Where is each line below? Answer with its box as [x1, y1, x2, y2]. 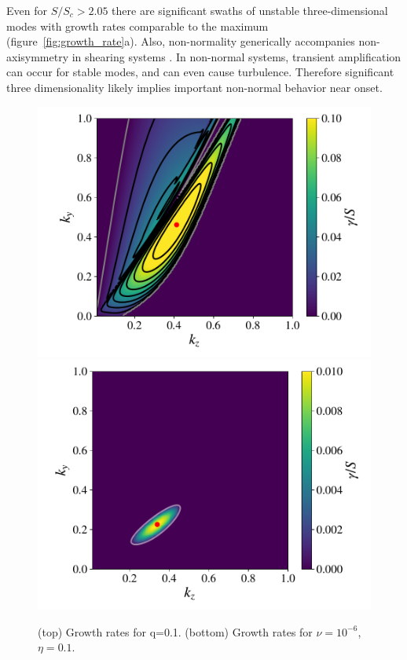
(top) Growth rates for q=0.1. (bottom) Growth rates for [38, 623, 313, 640]
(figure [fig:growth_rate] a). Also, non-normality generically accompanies [6, 33, 355, 49]
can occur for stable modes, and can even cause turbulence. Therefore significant [6, 64, 394, 80]
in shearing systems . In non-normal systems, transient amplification [71, 48, 401, 64]
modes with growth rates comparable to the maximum [6, 17, 269, 34]
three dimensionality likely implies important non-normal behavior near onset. [6, 79, 383, 95]
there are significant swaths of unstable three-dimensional [112, 2, 388, 18]
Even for [6, 2, 47, 18]
